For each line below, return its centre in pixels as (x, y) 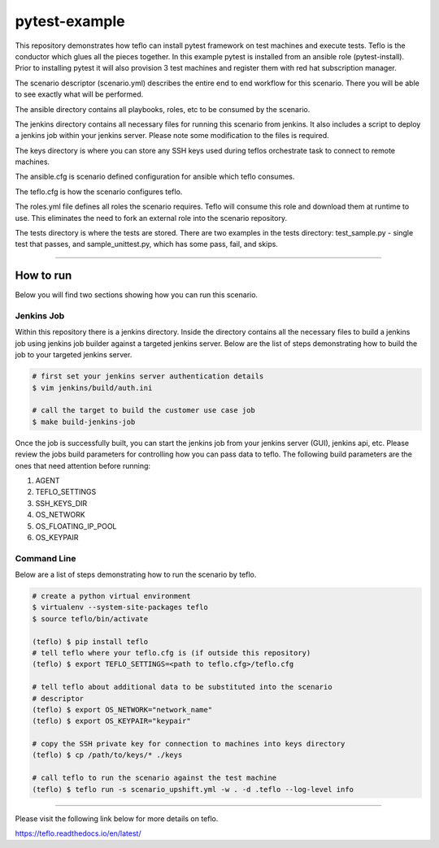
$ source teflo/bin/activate (90, 619)
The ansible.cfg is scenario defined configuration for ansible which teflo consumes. (155, 177)
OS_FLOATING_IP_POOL (76, 526)
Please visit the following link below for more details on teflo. (117, 818)
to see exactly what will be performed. (79, 94)
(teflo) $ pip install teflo (90, 641)
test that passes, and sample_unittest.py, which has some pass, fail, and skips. (146, 244)
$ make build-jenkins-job (84, 422)
